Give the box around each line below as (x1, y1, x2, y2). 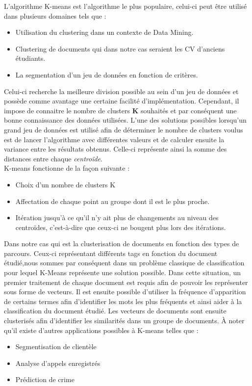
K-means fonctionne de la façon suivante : (4, 163, 130, 173)
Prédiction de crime (15, 374, 75, 385)
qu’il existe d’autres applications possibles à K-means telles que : (4, 325, 199, 335)
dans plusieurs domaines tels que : (4, 10, 106, 21)
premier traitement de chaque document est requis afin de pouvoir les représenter (4, 277, 248, 287)
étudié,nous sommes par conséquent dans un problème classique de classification (4, 257, 245, 268)
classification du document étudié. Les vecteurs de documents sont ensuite (4, 306, 227, 316)
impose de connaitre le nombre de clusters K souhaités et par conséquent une (4, 105, 237, 115)
